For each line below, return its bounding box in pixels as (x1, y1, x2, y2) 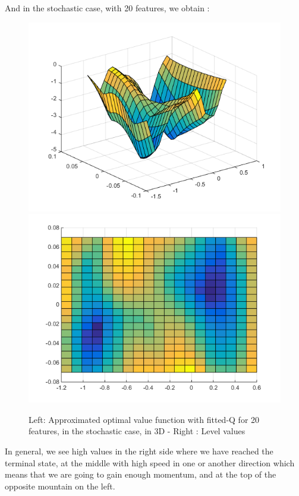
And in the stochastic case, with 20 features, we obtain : (5, 2, 210, 14)
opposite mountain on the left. (5, 479, 115, 492)
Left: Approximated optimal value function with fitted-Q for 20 (29, 413, 260, 425)
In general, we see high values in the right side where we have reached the (5, 444, 273, 457)
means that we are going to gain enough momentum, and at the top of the (5, 468, 276, 481)
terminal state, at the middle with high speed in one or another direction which (5, 456, 295, 469)
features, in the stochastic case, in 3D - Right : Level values (29, 425, 246, 437)
